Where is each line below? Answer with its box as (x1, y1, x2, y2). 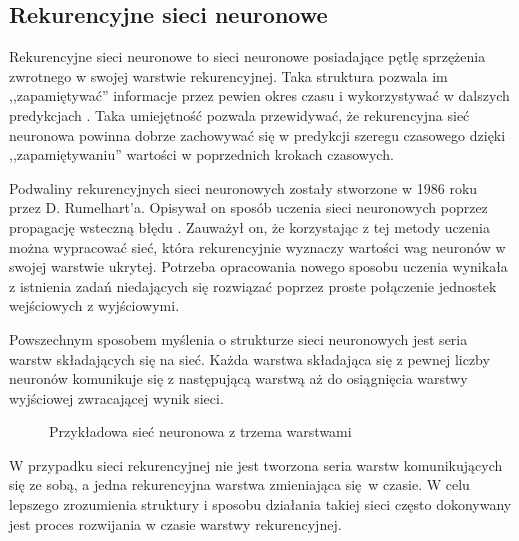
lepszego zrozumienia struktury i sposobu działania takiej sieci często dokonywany (9, 494, 512, 515)
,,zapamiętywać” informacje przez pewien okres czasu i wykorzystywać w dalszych (9, 85, 510, 106)
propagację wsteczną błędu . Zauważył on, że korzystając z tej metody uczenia (9, 216, 490, 237)
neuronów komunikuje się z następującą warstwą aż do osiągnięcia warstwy (9, 368, 468, 389)
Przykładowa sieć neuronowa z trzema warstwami (49, 421, 352, 442)
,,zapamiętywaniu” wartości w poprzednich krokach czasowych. (9, 144, 394, 165)
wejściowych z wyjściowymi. (9, 295, 180, 316)
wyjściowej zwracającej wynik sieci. (9, 387, 224, 408)
